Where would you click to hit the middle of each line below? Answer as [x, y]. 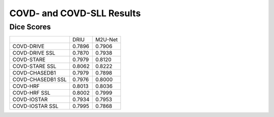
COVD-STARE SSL [35, 66]
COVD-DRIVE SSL [34, 53]
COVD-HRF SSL [31, 93]
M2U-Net [106, 40]
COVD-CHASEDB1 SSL [40, 80]
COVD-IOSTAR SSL [36, 106]
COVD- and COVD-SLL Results [75, 13]
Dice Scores [30, 27]
